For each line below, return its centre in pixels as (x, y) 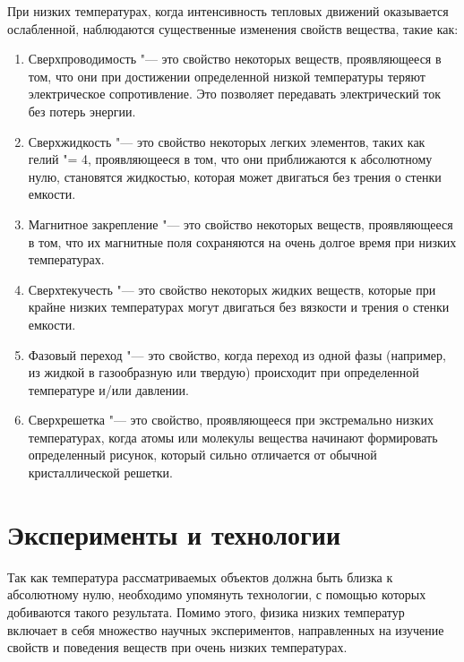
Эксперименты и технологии (174, 533)
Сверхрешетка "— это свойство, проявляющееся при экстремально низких (231, 420)
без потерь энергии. (82, 111)
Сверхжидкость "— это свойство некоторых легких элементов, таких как (227, 141)
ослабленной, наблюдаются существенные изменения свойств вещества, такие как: (233, 28)
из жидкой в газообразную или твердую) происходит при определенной (223, 372)
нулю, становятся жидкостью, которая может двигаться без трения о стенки (235, 176)
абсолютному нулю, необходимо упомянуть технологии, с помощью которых (217, 594)
